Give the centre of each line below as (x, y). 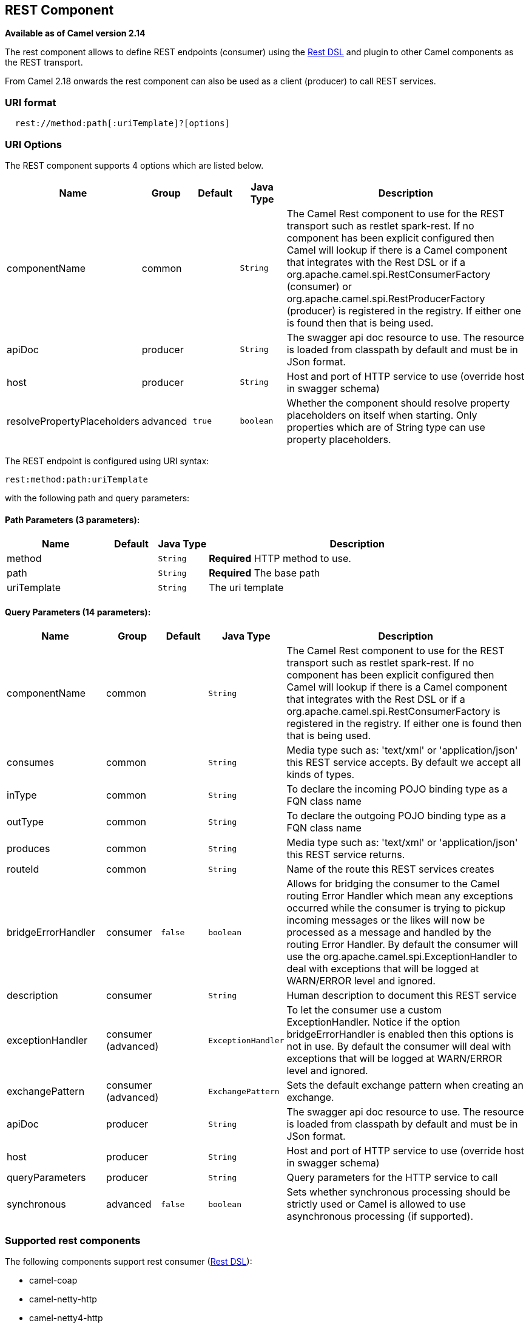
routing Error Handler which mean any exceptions (400, 896)
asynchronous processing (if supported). (380, 1216)
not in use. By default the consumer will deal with (399, 1047)
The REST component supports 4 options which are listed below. (134, 165)
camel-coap (53, 1281)
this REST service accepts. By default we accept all (404, 763)
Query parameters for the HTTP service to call (392, 1178)
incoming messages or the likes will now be (386, 920)
